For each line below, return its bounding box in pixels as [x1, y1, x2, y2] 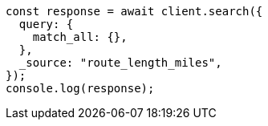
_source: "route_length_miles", [18, 56, 222, 69]
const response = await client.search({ [6, 5, 263, 18]
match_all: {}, [32, 30, 128, 43]
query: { [18, 18, 74, 30]
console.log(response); [6, 82, 155, 95]
